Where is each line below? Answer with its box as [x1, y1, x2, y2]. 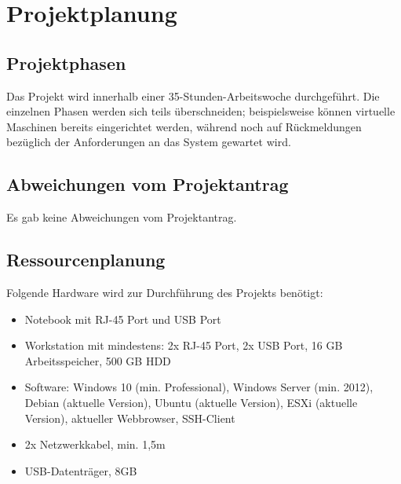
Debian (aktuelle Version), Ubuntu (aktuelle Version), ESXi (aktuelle [24, 394, 358, 410]
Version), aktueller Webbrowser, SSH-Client [24, 409, 235, 426]
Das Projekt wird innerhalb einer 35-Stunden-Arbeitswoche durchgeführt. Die [6, 87, 380, 104]
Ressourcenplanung [6, 247, 166, 272]
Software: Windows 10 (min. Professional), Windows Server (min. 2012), [24, 379, 374, 395]
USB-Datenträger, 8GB [24, 462, 137, 478]
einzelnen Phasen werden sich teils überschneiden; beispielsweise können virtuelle [6, 103, 396, 119]
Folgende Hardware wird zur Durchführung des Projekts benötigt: [6, 284, 323, 300]
